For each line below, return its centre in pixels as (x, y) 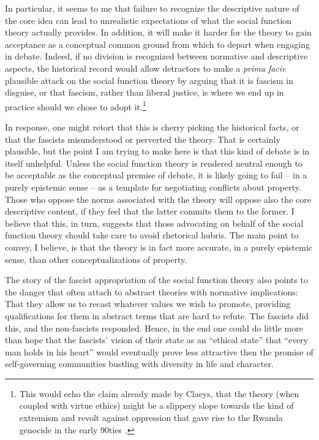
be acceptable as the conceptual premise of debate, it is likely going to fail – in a (156, 175)
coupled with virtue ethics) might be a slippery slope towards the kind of (156, 405)
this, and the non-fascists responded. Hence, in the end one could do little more (154, 328)
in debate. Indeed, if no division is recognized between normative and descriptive (156, 56)
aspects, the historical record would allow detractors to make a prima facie (145, 68)
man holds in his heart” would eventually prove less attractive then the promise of (159, 351)
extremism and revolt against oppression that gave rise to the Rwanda (151, 418)
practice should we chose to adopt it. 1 (76, 105)
